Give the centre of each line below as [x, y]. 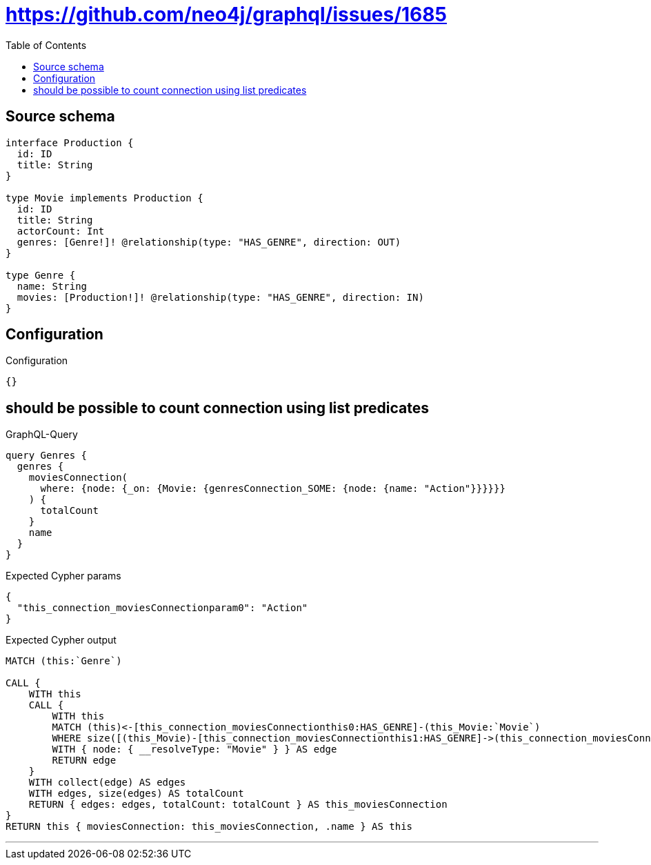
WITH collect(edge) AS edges [107, 783]
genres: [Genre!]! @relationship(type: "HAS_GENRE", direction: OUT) [209, 242]
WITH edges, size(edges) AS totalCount [136, 794]
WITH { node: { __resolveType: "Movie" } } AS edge [194, 749]
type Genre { [41, 275]
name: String [52, 286]
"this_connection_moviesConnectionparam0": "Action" [162, 608]
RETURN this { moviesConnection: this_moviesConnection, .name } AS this [209, 827]
